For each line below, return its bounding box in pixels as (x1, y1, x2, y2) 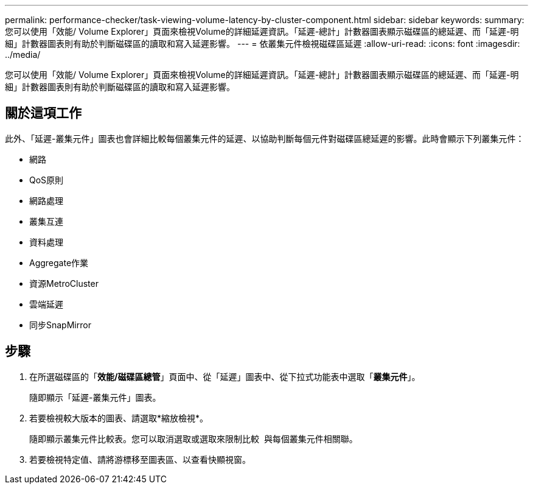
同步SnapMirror (29, 319, 91, 330)
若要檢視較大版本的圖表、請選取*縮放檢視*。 (29, 412, 209, 423)
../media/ (5, 49, 41, 60)
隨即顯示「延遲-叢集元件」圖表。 (29, 392, 161, 403)
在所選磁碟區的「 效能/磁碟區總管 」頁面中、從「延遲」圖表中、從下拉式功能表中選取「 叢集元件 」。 (29, 371, 420, 382)
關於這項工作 (5, 105, 82, 121)
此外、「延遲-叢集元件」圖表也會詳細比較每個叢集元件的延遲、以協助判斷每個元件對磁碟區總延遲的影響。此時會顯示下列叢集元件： (5, 133, 524, 144)
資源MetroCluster (29, 278, 99, 289)
